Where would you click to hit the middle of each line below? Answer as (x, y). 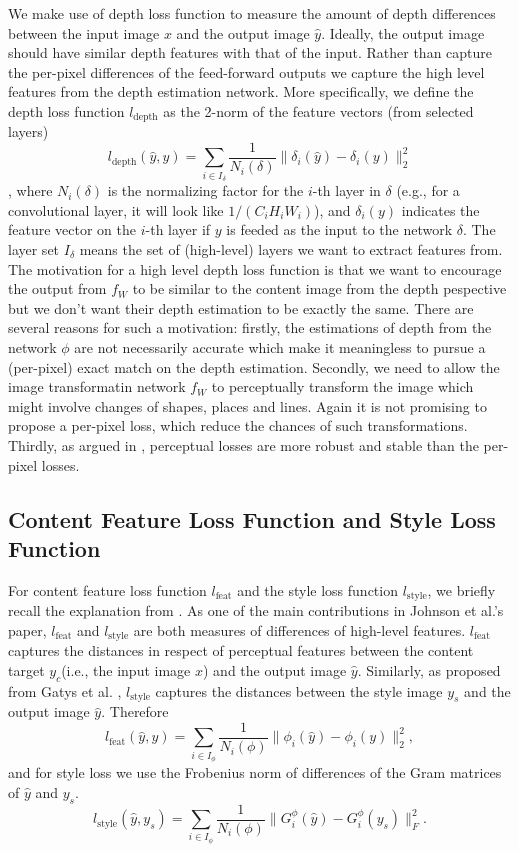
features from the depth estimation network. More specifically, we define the (241, 91)
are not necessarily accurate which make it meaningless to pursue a (280, 346)
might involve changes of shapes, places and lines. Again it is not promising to (247, 405)
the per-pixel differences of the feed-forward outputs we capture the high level (246, 71)
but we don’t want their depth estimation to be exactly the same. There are (241, 307)
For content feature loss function (107, 589)
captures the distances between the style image (299, 690)
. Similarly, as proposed (429, 669)
